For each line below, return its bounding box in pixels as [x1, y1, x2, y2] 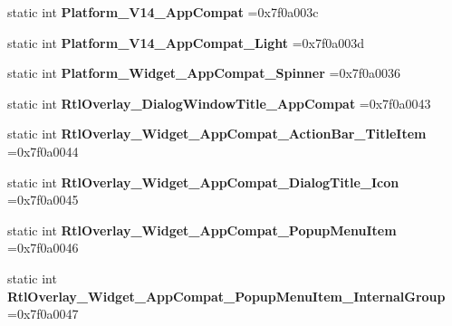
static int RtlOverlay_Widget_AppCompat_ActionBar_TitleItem [7, 124, 427, 143]
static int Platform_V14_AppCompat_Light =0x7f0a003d [7, 33, 365, 52]
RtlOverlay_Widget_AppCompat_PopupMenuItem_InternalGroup [7, 286, 446, 305]
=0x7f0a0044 [7, 141, 79, 160]
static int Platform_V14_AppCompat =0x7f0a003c [7, 3, 319, 21]
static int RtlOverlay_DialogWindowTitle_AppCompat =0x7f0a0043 [7, 93, 431, 112]
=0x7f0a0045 [7, 190, 79, 209]
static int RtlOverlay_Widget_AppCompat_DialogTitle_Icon [7, 172, 399, 191]
